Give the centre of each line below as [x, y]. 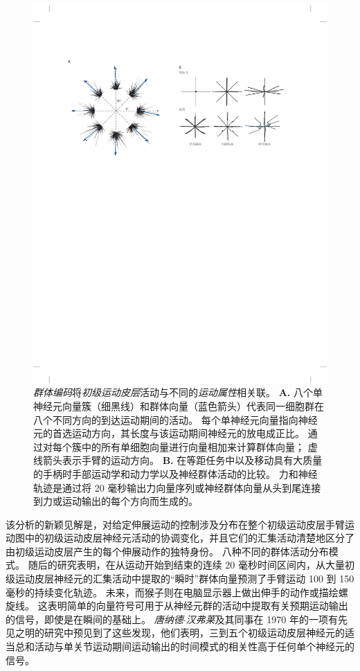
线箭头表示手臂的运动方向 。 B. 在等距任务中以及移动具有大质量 [178, 460]
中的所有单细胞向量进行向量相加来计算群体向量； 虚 [199, 446]
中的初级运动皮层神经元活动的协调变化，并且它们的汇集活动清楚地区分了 [189, 538]
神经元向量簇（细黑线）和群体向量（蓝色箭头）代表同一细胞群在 [179, 405]
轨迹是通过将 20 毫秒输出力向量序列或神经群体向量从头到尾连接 [177, 487]
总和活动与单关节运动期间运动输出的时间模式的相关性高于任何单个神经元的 [184, 646]
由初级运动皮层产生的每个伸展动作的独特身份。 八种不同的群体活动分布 [167, 551]
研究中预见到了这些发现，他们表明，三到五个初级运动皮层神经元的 [194, 633]
